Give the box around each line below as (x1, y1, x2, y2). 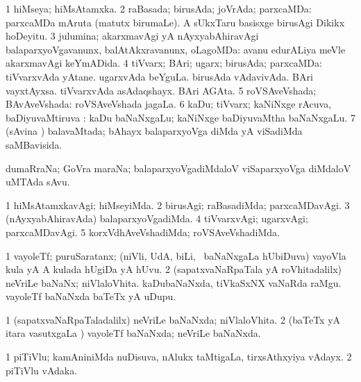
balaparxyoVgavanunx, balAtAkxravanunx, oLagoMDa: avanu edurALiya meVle (6, 42, 346, 56)
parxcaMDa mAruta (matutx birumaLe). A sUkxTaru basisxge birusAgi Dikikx (6, 15, 345, 29)
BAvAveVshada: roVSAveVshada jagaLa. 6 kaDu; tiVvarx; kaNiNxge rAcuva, (6, 97, 332, 111)
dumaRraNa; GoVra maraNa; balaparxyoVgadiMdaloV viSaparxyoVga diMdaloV (6, 160, 351, 175)
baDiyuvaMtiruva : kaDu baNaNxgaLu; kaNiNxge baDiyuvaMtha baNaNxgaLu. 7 (6, 110, 355, 124)
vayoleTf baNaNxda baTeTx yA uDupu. (6, 289, 176, 304)
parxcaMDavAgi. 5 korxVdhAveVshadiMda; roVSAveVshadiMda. (6, 224, 280, 239)
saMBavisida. (6, 137, 62, 151)
